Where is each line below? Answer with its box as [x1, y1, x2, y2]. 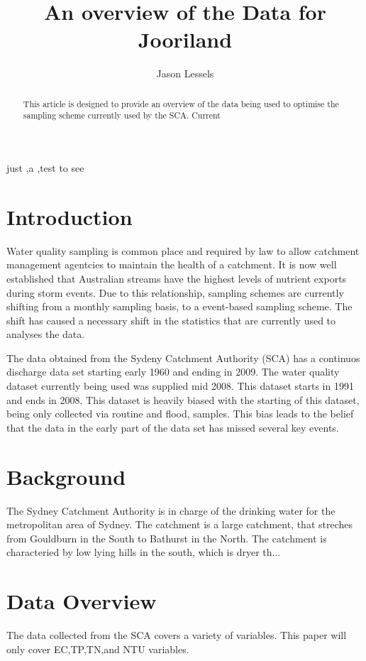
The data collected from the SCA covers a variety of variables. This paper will [6, 628, 347, 643]
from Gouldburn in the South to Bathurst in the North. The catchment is [6, 530, 327, 545]
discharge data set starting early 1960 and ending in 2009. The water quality [6, 364, 340, 379]
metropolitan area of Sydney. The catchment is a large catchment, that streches [6, 517, 353, 532]
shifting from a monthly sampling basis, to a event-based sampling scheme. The [6, 299, 353, 314]
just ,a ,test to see [6, 160, 84, 175]
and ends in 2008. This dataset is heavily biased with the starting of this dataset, [6, 392, 360, 407]
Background [6, 461, 126, 491]
